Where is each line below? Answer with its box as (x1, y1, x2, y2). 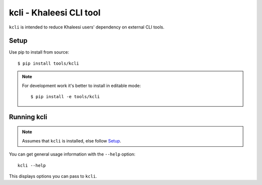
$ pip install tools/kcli (17, 60, 80, 66)
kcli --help (17, 162, 46, 168)
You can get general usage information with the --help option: (9, 151, 136, 157)
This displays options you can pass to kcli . (9, 173, 97, 179)
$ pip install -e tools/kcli (31, 94, 100, 100)
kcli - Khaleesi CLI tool (9, 7, 101, 18)
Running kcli (9, 113, 48, 121)
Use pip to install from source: (9, 49, 69, 55)
